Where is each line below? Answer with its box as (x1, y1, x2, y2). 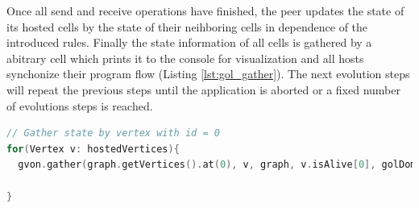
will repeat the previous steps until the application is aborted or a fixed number (6, 81, 400, 98)
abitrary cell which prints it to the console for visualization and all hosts (6, 49, 364, 66)
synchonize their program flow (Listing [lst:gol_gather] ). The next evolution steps (6, 65, 410, 82)
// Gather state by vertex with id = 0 (6, 127, 220, 139)
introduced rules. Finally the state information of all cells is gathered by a (6, 34, 372, 51)
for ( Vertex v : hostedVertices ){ (6, 143, 180, 155)
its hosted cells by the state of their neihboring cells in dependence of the (6, 18, 368, 35)
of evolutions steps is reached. (6, 97, 153, 114)
